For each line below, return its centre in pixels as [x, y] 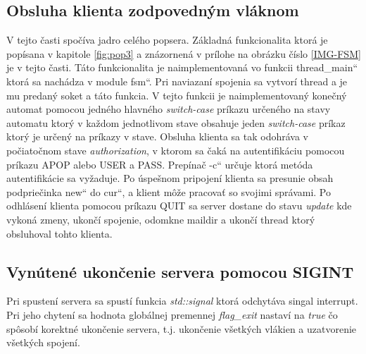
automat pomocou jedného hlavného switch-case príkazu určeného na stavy [169, 109]
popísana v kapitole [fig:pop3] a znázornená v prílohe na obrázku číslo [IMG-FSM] [184, 53]
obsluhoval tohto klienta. [59, 233]
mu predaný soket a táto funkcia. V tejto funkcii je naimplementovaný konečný [177, 95]
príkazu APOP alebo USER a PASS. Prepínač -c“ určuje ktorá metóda [160, 164]
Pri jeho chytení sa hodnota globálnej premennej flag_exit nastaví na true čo [172, 314]
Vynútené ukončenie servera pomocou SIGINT [180, 271]
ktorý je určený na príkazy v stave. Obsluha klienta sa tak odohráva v [157, 136]
